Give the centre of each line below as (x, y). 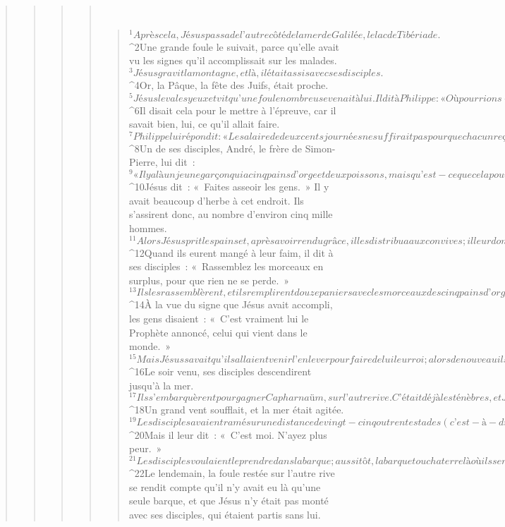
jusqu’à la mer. (161, 385)
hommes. (148, 228)
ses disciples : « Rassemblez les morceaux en (226, 266)
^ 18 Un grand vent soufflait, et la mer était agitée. (236, 410)
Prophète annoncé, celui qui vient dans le (218, 332)
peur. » (145, 448)
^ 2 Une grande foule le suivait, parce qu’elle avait (234, 46)
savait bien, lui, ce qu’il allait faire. (204, 124)
